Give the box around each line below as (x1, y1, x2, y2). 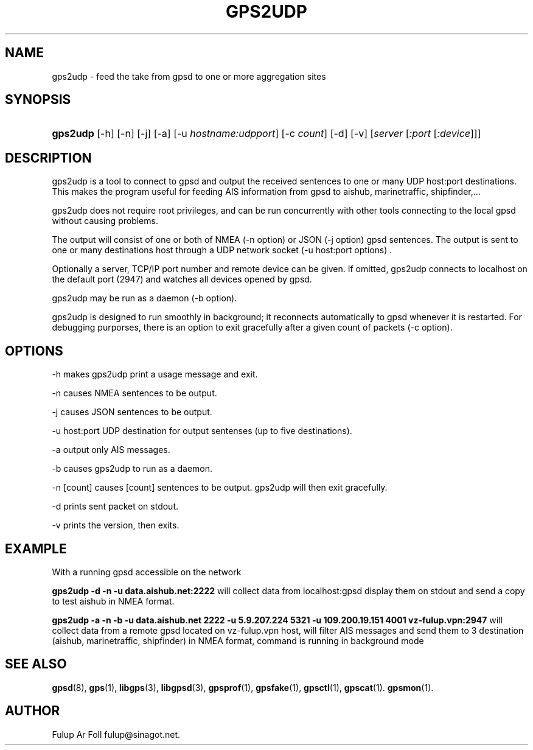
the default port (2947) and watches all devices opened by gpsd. (52, 274, 312, 285)
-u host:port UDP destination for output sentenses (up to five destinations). (52, 426, 352, 436)
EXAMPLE (5, 541, 67, 556)
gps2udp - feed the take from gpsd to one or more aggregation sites (52, 71, 326, 82)
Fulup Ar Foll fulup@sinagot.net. (52, 729, 181, 740)
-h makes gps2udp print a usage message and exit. (52, 369, 258, 380)
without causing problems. (52, 216, 158, 226)
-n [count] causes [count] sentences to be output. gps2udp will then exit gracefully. (52, 482, 388, 493)
